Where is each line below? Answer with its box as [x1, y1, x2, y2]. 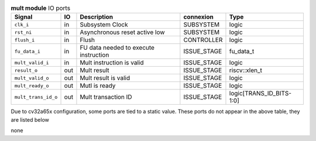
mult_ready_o [14, 82, 49, 89]
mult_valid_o [14, 75, 49, 81]
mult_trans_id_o [14, 94, 58, 100]
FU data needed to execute [80, 44, 155, 52]
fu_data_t [229, 47, 255, 56]
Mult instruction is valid [80, 59, 144, 67]
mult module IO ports [11, 4, 70, 12]
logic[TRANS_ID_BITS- [229, 90, 292, 98]
